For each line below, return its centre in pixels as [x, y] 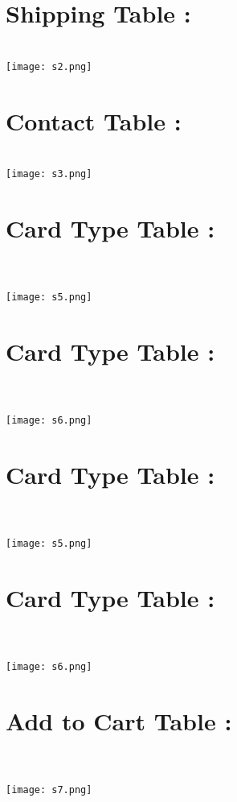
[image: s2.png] [49, 66]
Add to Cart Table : [119, 720]
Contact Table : [94, 120]
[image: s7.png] [49, 790]
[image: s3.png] [49, 174]
